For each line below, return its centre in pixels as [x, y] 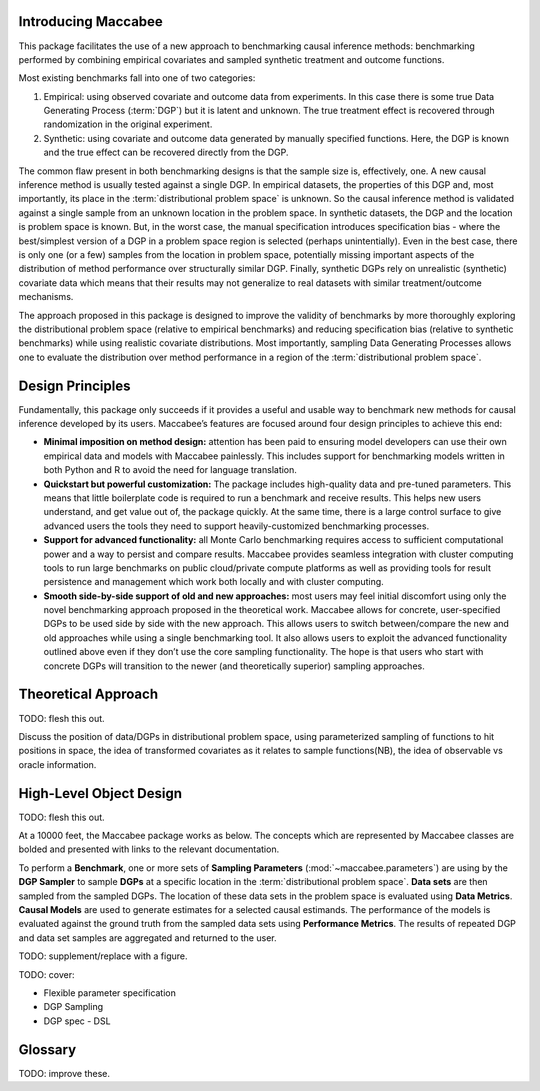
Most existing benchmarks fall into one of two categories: [137, 78]
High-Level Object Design [100, 793]
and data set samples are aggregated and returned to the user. [147, 937]
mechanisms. [46, 297]
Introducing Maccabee [91, 21]
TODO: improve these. [64, 1073]
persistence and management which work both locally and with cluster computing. [213, 582]
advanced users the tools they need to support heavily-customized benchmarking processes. [236, 526]
